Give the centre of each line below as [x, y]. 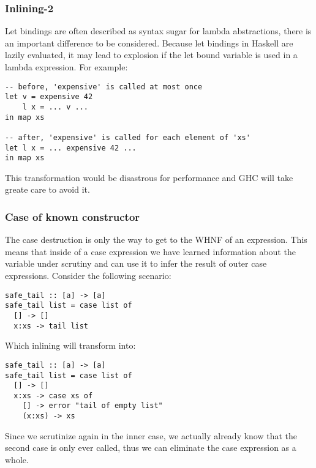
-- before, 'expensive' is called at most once [104, 87]
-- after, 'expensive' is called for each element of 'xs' [128, 137]
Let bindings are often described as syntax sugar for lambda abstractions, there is [158, 31]
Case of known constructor [73, 216]
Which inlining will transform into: [70, 345]
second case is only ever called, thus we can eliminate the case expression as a [151, 448]
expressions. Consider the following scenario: [88, 276]
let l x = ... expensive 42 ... [71, 148]
